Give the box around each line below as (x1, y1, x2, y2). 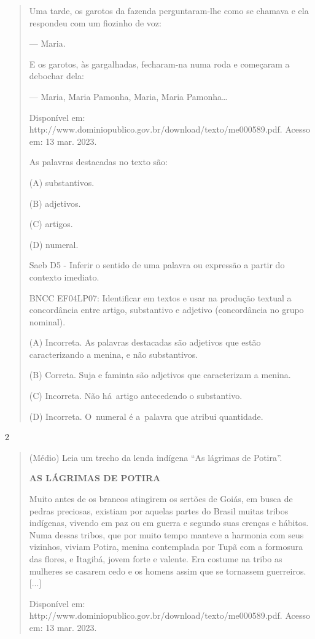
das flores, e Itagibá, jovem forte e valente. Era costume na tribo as (29, 552, 282, 565)
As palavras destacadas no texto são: (29, 155, 168, 168)
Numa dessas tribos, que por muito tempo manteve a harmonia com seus (29, 528, 304, 541)
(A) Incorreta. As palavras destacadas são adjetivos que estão (29, 336, 261, 349)
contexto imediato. (29, 270, 99, 283)
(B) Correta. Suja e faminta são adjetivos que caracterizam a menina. (29, 368, 291, 381)
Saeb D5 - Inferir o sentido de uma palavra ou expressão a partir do (29, 258, 285, 271)
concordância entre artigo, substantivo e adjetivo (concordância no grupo (29, 303, 304, 316)
